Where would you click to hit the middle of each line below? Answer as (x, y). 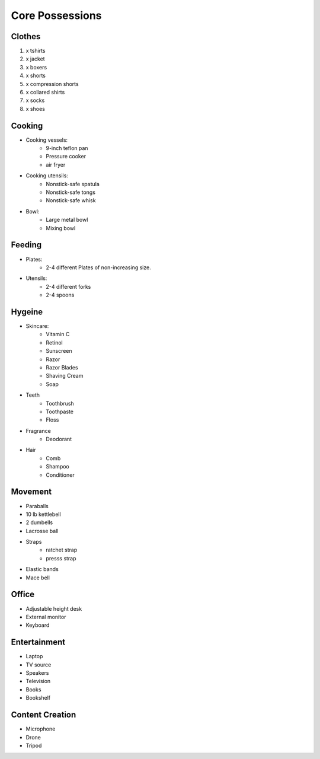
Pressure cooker (66, 157)
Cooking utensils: (47, 176)
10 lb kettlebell (44, 514)
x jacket (35, 59)
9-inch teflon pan (67, 148)
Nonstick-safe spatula (73, 184)
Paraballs (37, 506)
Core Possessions (56, 15)
